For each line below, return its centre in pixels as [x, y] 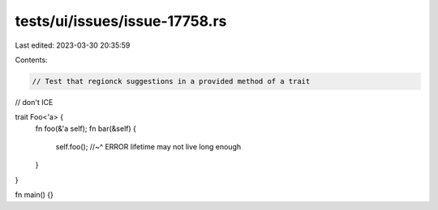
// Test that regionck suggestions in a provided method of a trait [171, 81]
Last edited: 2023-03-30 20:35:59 [73, 45]
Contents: [31, 60]
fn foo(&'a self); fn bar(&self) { [86, 128]
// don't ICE [34, 102]
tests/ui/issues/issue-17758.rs [121, 21]
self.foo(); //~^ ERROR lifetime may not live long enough [148, 147]
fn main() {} [34, 195]
